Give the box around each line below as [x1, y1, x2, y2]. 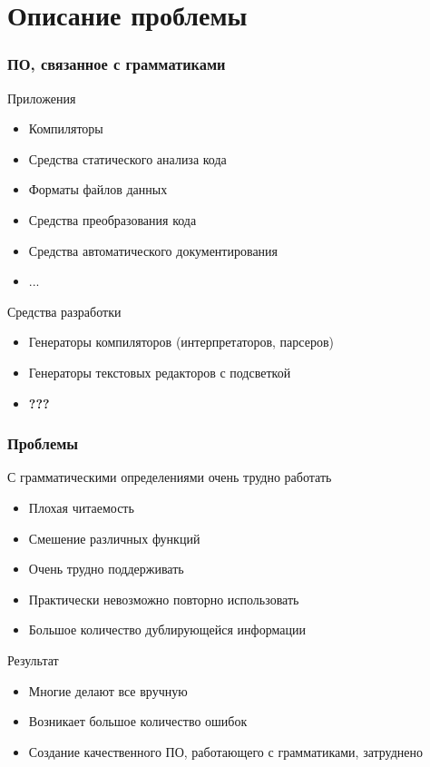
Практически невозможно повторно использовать [28, 589, 299, 608]
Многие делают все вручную [28, 681, 188, 700]
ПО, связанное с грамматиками [7, 53, 226, 75]
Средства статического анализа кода [28, 149, 227, 168]
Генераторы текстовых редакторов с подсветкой [28, 362, 291, 381]
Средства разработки [7, 301, 122, 320]
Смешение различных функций [28, 528, 200, 547]
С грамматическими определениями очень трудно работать [7, 467, 332, 487]
